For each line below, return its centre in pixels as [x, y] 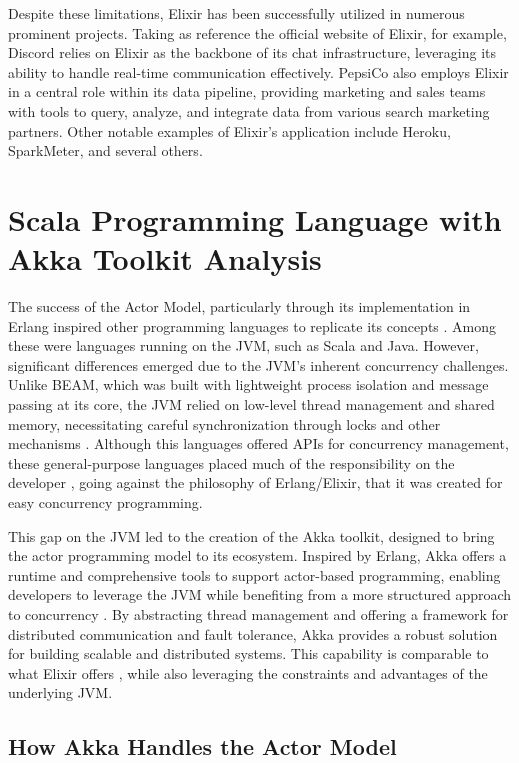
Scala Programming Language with [255, 218]
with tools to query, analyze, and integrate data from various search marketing [249, 110]
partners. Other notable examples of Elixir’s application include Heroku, [229, 130]
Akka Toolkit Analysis [165, 258]
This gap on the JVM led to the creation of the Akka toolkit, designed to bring [251, 535]
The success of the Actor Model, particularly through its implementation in [239, 306]
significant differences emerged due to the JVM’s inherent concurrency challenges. [258, 364]
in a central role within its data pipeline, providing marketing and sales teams [247, 91]
